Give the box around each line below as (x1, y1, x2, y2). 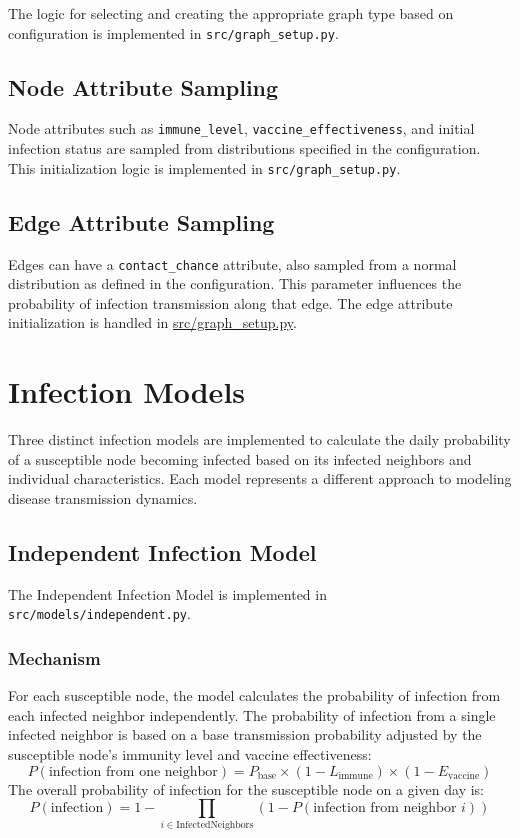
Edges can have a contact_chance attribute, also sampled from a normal (8, 253, 457, 274)
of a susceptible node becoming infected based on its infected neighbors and (8, 448, 472, 469)
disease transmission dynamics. (8, 487, 198, 508)
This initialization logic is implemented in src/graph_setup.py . (8, 157, 401, 178)
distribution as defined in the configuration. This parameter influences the (8, 273, 462, 294)
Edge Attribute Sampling (8, 206, 275, 237)
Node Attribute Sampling (8, 71, 279, 102)
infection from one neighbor (48, 764, 218, 779)
